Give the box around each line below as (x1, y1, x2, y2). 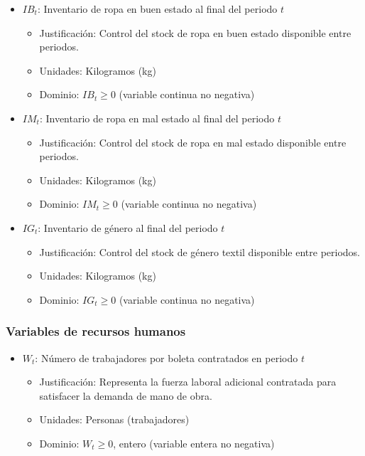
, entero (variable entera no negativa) (113, 435, 275, 450)
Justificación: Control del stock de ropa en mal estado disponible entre (39, 134, 347, 149)
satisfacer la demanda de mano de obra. (39, 388, 212, 403)
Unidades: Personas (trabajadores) (39, 412, 190, 427)
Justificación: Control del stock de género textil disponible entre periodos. (39, 244, 360, 259)
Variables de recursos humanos (6, 322, 186, 340)
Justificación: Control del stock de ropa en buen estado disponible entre (39, 25, 352, 40)
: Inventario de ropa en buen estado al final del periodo (37, 1, 278, 16)
